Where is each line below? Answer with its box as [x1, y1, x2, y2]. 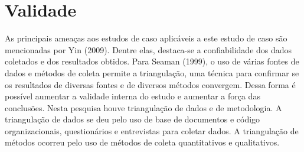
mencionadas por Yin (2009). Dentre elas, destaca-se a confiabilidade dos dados [5, 43, 292, 56]
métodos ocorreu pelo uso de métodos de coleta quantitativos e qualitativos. [5, 136, 280, 148]
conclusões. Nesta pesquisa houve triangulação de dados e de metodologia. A [5, 101, 282, 114]
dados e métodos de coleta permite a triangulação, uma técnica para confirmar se [5, 66, 299, 79]
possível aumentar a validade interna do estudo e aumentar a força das [5, 90, 260, 102]
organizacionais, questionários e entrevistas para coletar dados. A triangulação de [5, 124, 299, 137]
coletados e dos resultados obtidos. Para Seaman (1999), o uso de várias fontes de [5, 55, 299, 67]
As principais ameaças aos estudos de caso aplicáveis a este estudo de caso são [5, 32, 287, 44]
